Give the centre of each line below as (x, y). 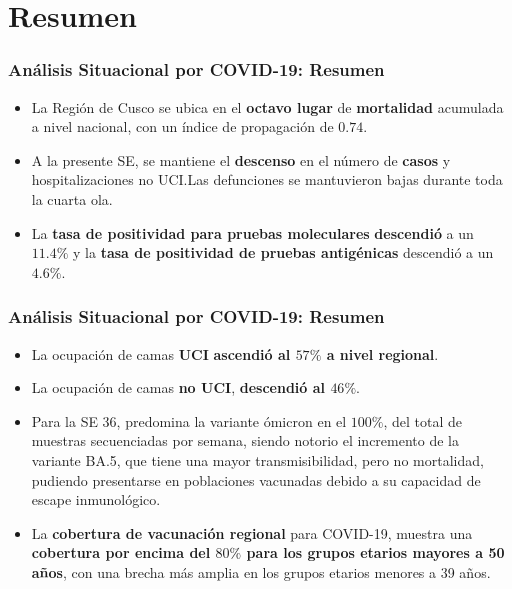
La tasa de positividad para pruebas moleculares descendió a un (252, 232)
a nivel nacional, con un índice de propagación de (182, 126)
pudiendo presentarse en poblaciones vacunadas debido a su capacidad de (256, 479)
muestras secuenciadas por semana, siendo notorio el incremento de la (245, 440)
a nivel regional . (382, 353)
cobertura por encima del (121, 552)
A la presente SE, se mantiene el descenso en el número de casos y (241, 159)
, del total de (423, 420)
